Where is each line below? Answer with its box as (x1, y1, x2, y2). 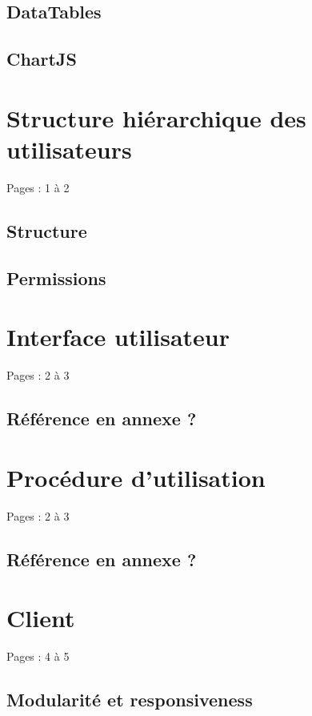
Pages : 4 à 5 (6, 648, 70, 665)
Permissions (6, 265, 106, 290)
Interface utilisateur (6, 320, 230, 353)
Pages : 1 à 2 (6, 179, 70, 195)
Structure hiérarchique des (6, 101, 306, 134)
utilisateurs (6, 132, 132, 165)
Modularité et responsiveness (6, 687, 253, 712)
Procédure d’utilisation (6, 461, 266, 493)
